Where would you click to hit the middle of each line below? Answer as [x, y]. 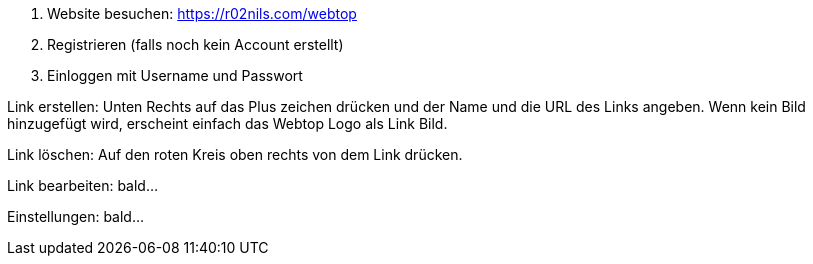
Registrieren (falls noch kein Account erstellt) [195, 44]
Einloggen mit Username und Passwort [175, 75]
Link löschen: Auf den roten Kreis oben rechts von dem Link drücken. [235, 154]
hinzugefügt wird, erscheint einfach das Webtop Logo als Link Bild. [227, 123]
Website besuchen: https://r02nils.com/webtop [202, 13]
